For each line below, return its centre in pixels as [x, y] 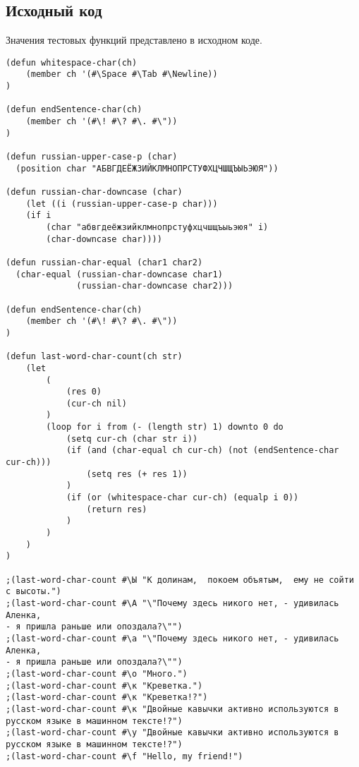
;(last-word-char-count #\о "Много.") [97, 674]
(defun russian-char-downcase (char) [94, 192]
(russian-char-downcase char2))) [155, 286]
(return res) [117, 509]
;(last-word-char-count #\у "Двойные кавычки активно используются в [172, 733]
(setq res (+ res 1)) [137, 474]
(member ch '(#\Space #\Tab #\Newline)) [122, 74]
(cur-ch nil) [96, 403]
